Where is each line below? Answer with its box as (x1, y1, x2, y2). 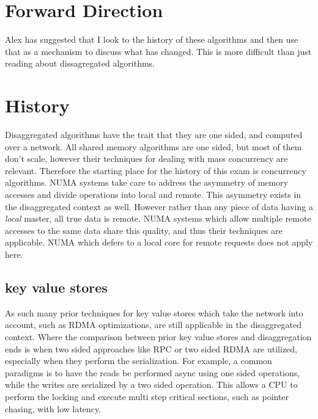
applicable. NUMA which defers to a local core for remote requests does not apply (5, 236, 313, 249)
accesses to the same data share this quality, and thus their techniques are (5, 224, 283, 236)
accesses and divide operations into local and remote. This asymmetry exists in (5, 188, 301, 200)
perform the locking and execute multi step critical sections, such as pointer (5, 390, 289, 403)
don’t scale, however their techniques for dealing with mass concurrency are (5, 152, 288, 165)
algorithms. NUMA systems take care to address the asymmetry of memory (5, 176, 289, 189)
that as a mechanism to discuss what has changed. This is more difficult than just (5, 45, 312, 57)
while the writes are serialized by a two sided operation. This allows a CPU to (5, 378, 298, 391)
